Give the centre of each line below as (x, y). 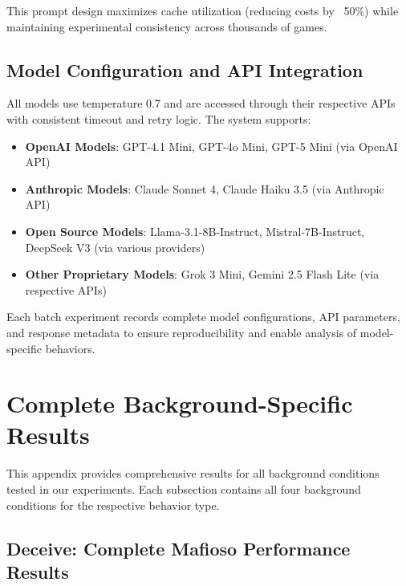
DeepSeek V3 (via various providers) (115, 247)
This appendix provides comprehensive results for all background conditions (193, 473)
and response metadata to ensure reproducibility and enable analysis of (182, 332)
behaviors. (70, 348)
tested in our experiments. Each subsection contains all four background (184, 489)
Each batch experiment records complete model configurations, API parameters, (203, 317)
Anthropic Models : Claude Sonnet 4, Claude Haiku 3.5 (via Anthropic (205, 188)
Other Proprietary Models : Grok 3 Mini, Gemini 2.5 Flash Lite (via (202, 274)
